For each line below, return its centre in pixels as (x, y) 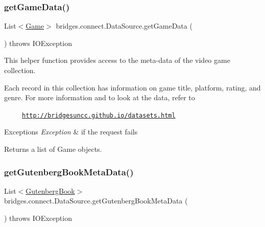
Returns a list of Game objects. (53, 149)
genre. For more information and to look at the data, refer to (100, 97)
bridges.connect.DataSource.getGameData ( (124, 26)
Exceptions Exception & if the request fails (71, 132)
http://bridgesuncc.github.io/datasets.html (99, 115)
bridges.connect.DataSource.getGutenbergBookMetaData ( (96, 201)
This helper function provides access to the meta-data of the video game (117, 60)
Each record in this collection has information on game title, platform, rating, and (132, 87)
